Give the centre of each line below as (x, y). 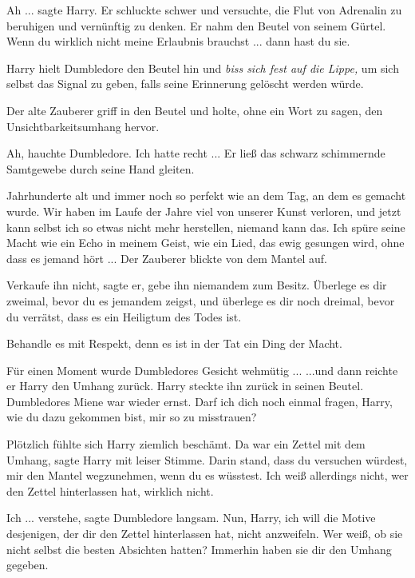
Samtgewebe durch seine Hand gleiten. (101, 168)
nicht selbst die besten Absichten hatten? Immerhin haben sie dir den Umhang (199, 549)
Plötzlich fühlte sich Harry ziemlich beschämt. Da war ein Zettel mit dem (186, 444)
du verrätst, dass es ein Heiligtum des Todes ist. (124, 316)
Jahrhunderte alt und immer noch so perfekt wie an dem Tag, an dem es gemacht (206, 195)
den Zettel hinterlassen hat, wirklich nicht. (110, 490)
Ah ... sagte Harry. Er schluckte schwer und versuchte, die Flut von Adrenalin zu (204, 10)
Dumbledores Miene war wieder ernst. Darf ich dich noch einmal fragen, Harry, (200, 401)
